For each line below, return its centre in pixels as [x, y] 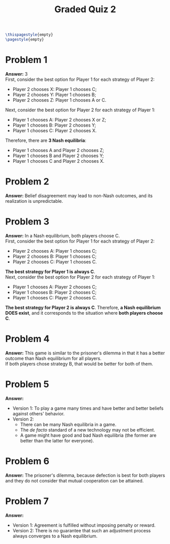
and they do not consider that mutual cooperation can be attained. [74, 480]
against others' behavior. [39, 413]
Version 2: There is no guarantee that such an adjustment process [82, 530]
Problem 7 [27, 501]
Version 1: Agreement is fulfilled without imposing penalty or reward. [84, 525]
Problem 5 [27, 384]
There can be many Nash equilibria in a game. [68, 424]
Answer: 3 [16, 74]
